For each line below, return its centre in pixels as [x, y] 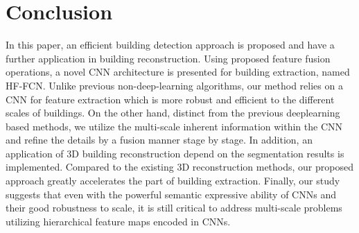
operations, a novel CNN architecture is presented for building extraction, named [178, 72]
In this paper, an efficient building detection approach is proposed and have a [170, 45]
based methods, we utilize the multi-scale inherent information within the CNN [174, 126]
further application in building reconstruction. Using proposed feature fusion [168, 58]
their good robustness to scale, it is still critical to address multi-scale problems [174, 208]
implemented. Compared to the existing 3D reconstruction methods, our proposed [179, 167]
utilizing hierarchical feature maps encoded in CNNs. [118, 221]
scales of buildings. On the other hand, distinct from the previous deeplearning [173, 113]
